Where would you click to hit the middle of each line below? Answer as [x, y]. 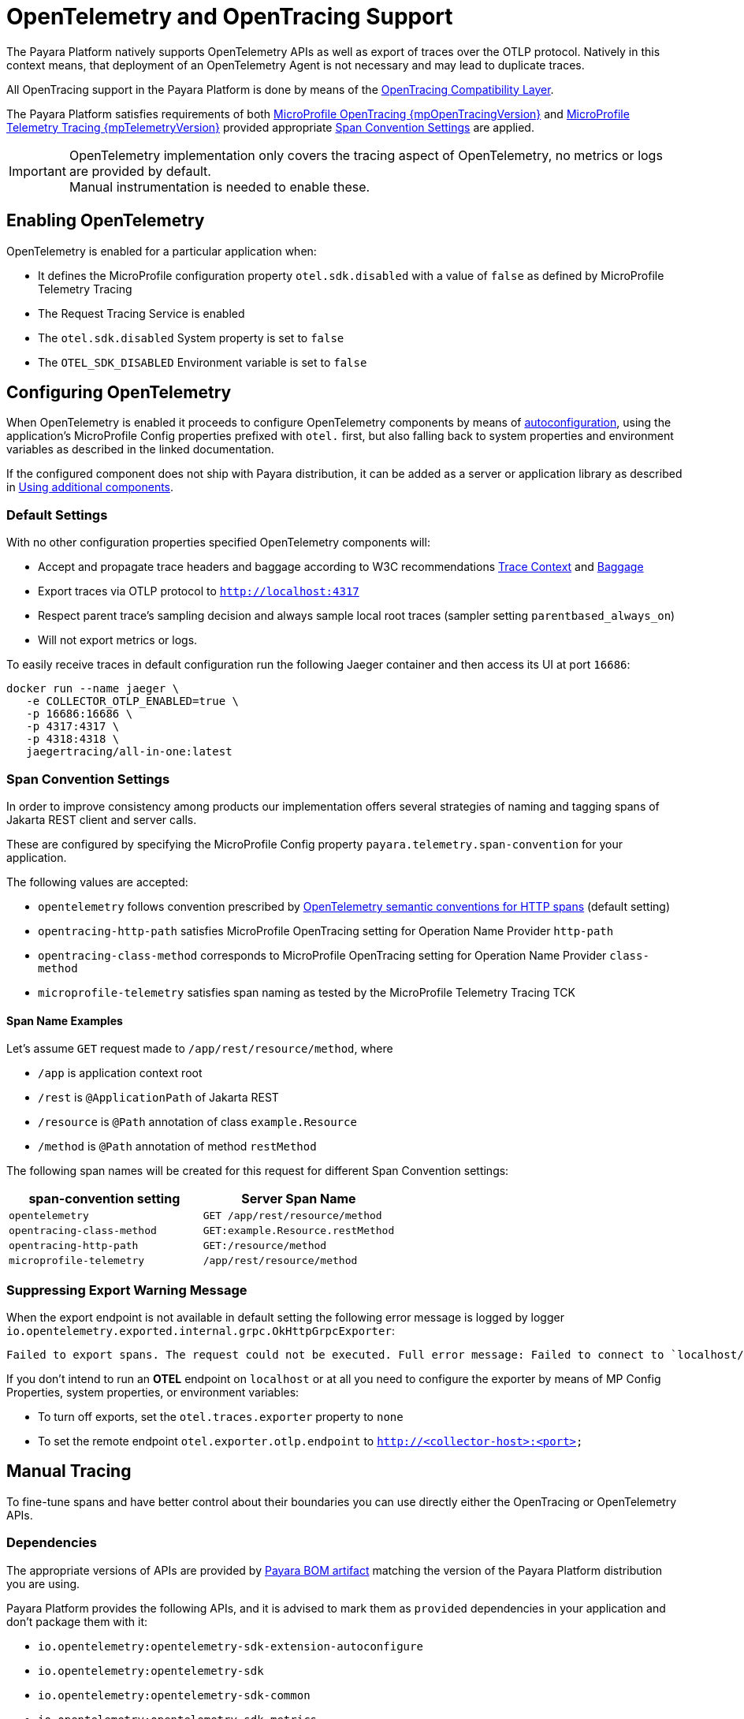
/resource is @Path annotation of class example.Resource [197, 1122]
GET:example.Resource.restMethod [299, 1231]
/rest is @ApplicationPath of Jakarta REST [158, 1098]
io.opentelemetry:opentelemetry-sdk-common [174, 1695]
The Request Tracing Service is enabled [141, 313]
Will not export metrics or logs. [118, 640]
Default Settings [57, 515]
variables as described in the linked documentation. [140, 449]
